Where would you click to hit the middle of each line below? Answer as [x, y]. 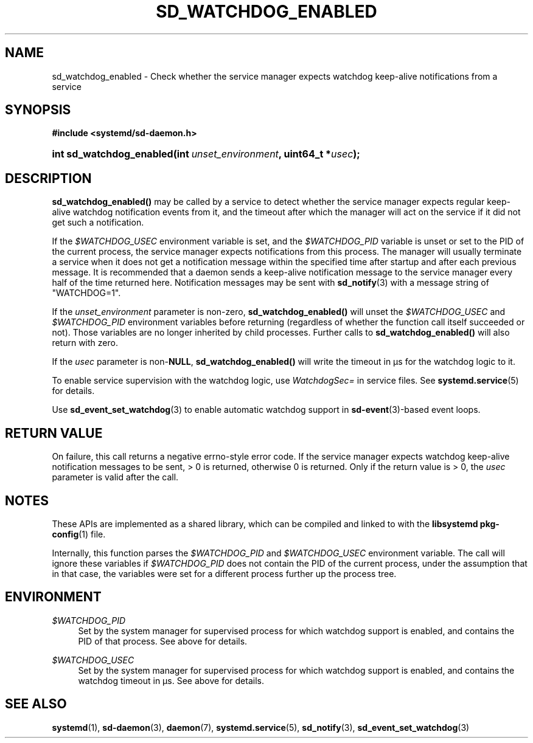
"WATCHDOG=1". [86, 293]
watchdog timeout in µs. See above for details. [171, 680]
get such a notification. [98, 223]
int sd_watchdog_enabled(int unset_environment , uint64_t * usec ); [206, 154]
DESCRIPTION [48, 178]
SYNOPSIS [38, 110]
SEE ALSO [36, 704]
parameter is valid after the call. [115, 477]
